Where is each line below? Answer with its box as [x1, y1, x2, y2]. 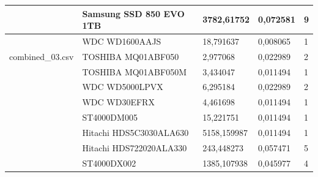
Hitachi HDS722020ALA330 [82, 141, 187, 154]
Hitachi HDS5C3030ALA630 [82, 126, 189, 138]
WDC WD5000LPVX [82, 80, 163, 93]
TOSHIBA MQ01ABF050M [82, 65, 187, 78]
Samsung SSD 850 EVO [82, 7, 185, 20]
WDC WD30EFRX [82, 96, 155, 108]
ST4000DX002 [82, 156, 136, 169]
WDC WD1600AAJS [82, 34, 161, 47]
